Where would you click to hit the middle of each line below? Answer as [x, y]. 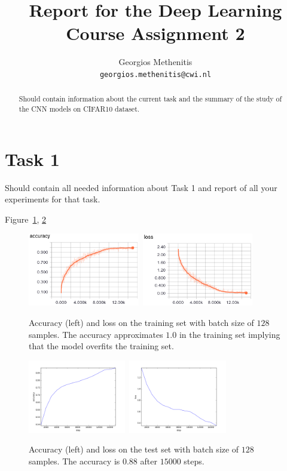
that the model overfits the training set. [101, 346]
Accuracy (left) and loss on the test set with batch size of [134, 449]
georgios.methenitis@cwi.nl [155, 74]
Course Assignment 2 [155, 33]
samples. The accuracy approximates [96, 334]
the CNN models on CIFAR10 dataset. [79, 109]
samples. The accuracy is [74, 461]
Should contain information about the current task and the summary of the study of [150, 99]
